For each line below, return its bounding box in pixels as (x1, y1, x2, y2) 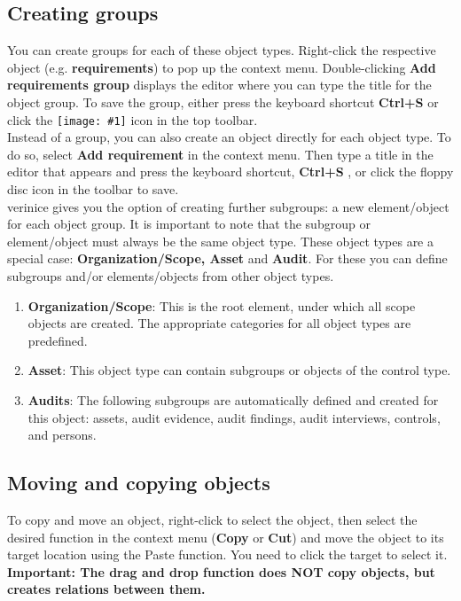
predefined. (27, 331, 88, 349)
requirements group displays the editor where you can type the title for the (7, 75, 432, 94)
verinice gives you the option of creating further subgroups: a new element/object (7, 197, 449, 215)
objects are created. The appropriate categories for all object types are (27, 314, 411, 332)
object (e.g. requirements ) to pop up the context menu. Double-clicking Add (7, 58, 436, 76)
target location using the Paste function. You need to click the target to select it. (7, 545, 448, 564)
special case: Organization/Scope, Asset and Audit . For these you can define (7, 249, 448, 268)
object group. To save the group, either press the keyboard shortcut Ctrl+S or (7, 92, 439, 111)
